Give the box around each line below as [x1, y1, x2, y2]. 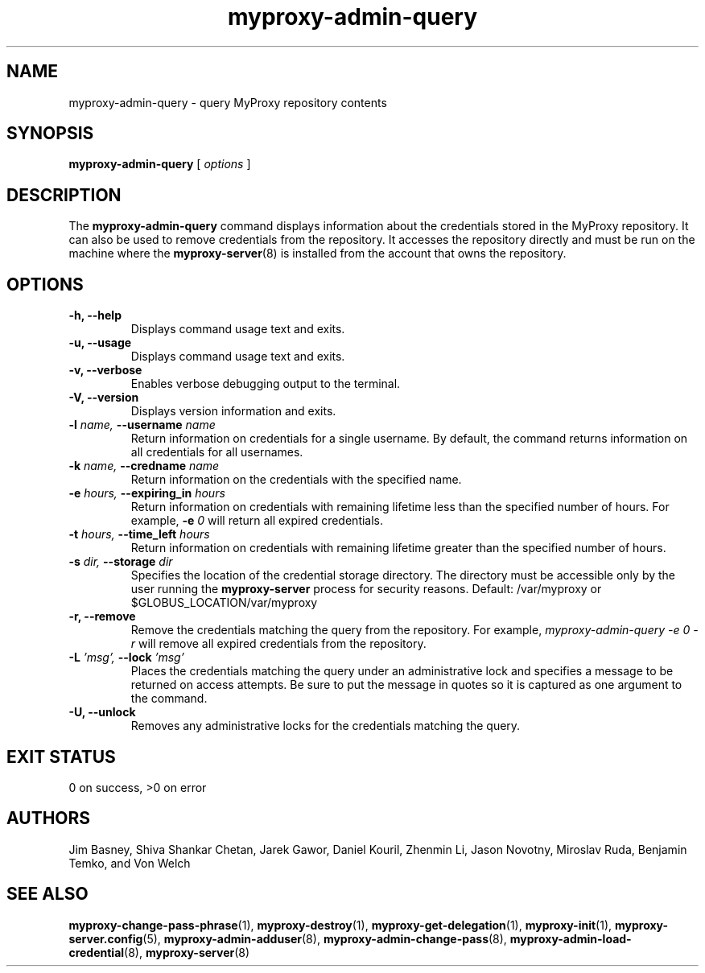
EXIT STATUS [6, 746, 116, 767]
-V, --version [68, 390, 139, 405]
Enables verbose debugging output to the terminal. [130, 377, 401, 391]
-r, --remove [68, 609, 136, 624]
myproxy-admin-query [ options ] [68, 157, 251, 171]
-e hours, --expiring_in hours [68, 486, 225, 501]
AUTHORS [6, 808, 91, 829]
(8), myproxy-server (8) [124, 945, 250, 959]
